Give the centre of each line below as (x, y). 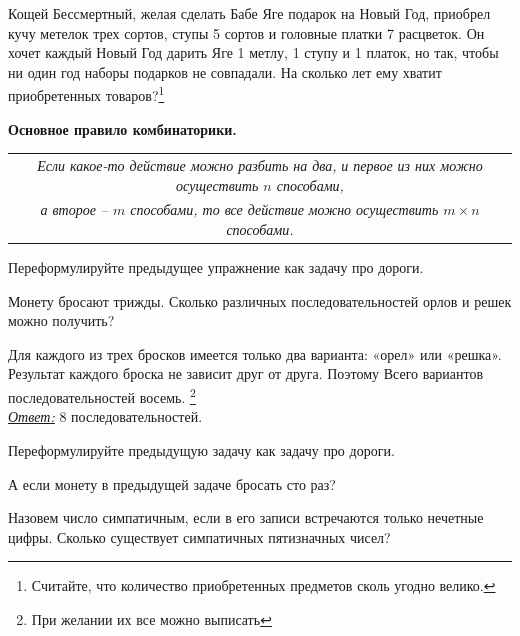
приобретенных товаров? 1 (86, 94)
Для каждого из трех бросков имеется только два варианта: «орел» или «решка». (255, 353)
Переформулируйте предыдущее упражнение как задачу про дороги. (216, 267)
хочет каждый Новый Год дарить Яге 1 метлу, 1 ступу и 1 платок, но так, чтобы (253, 52)
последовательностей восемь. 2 (102, 395)
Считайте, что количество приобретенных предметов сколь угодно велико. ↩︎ (263, 585)
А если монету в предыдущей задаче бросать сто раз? (172, 483)
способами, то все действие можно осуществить (284, 209)
